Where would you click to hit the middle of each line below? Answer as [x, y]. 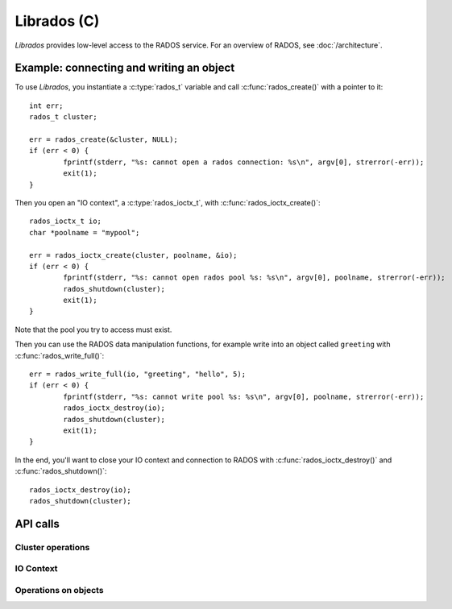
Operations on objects [59, 590]
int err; [46, 106]
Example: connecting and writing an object [125, 68]
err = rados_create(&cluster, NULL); [104, 140]
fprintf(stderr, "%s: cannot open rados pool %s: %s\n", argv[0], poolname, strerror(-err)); [255, 278]
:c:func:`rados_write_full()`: [60, 355]
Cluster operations [52, 547]
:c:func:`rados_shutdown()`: [61, 471]
